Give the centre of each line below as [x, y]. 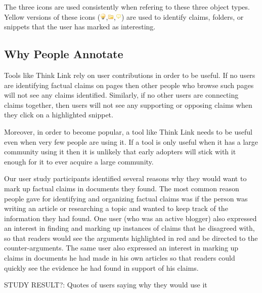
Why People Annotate [64, 54]
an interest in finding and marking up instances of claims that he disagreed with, [129, 228]
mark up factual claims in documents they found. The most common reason [122, 188]
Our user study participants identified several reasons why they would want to [125, 178]
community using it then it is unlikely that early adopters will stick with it [120, 152]
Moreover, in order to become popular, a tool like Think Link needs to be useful [128, 131]
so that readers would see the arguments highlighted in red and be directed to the [131, 238]
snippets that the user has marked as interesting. [80, 27]
